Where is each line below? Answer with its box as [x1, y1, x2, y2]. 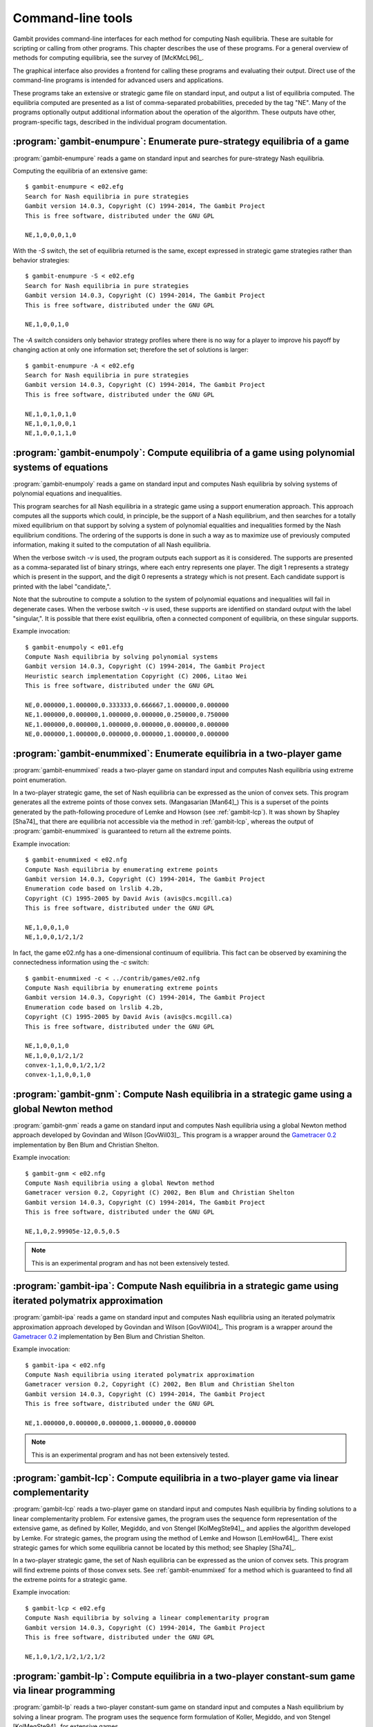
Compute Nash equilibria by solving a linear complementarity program [25, 1614, 269, 1622]
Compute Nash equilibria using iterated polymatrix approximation [25, 1371, 255, 1379]
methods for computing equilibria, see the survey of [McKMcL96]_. [12, 54, 204, 62]
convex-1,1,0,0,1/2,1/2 [25, 1061, 106, 1069]
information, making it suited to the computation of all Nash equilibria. [12, 541, 211, 549]
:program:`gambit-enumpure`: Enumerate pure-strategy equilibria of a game [12, 135, 350, 148]
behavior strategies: [12, 256, 70, 265]
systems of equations [12, 461, 108, 473]
